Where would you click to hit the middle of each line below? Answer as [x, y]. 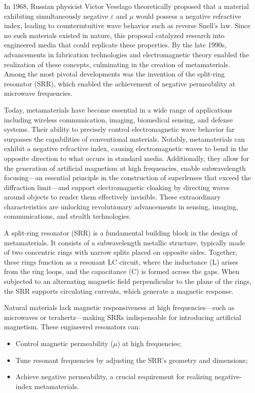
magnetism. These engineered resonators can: [72, 327]
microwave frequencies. [38, 93]
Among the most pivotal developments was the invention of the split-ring [114, 74]
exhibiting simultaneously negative [56, 16]
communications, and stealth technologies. [68, 216]
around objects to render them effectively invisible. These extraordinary [112, 197]
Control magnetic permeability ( [64, 343]
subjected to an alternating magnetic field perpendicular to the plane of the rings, [128, 281]
